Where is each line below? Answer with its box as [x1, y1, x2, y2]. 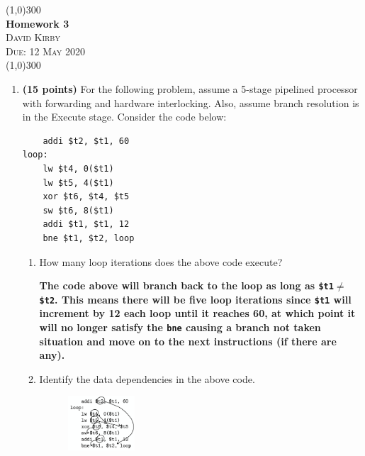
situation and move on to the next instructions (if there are [39, 333, 337, 348]
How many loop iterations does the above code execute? [39, 254, 283, 269]
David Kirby [6, 30, 60, 45]
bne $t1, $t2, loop [43, 233, 135, 243]
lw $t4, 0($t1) [43, 163, 114, 174]
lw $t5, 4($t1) [43, 177, 114, 188]
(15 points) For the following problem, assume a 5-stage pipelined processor [22, 81, 358, 96]
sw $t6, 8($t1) [43, 205, 114, 216]
